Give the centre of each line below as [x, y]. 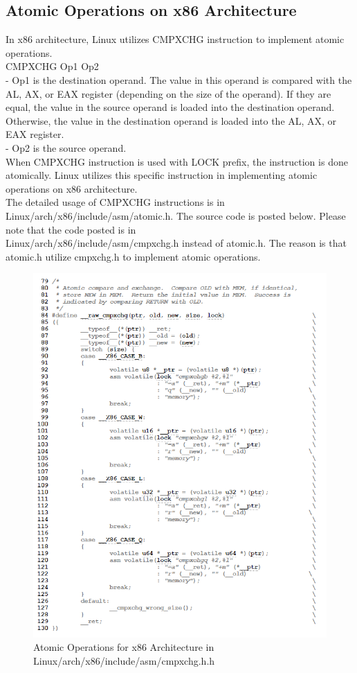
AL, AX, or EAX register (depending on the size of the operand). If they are [168, 93]
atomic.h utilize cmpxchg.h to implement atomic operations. [133, 256]
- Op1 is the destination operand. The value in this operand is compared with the [179, 79]
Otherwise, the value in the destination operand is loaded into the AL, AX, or [171, 120]
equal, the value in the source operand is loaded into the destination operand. [170, 107]
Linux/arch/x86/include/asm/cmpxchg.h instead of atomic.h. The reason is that [176, 243]
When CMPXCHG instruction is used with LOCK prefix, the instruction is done [177, 161]
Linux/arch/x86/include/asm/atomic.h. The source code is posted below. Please [176, 215]
